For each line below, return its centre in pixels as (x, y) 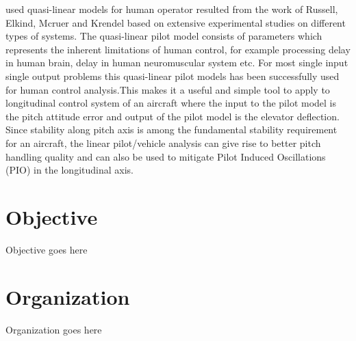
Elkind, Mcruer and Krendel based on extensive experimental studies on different (176, 22)
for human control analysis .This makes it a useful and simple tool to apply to (168, 89)
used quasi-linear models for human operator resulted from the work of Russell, (172, 9)
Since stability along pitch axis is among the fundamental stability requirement (171, 129)
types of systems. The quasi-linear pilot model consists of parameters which (164, 36)
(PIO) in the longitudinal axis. (69, 170)
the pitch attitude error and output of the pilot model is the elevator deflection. (173, 116)
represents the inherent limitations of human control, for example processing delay (178, 49)
